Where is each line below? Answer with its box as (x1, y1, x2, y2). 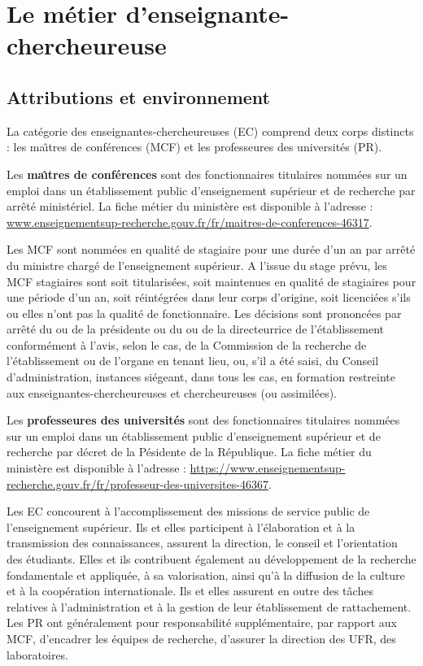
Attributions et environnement (7, 84, 271, 109)
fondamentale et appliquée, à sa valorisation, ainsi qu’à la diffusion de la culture (7, 566, 405, 583)
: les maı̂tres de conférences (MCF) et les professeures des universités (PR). (7, 138, 382, 155)
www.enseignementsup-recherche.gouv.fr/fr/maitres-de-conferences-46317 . (7, 213, 373, 230)
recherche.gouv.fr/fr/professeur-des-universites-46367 (7, 475, 268, 492)
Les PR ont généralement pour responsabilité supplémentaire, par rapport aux (7, 614, 397, 631)
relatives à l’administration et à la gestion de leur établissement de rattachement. (7, 598, 412, 615)
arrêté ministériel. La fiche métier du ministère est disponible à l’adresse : (7, 198, 373, 215)
